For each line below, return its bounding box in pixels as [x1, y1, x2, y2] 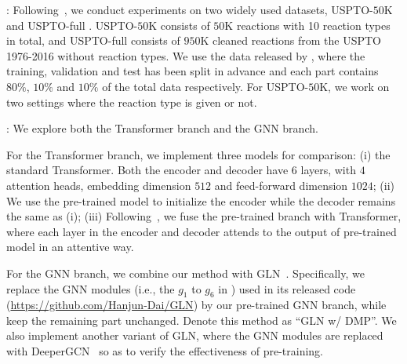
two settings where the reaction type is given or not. [6, 93, 257, 110]
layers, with [300, 162, 356, 178]
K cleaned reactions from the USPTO [200, 32, 381, 49]
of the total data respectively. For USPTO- [102, 78, 309, 94]
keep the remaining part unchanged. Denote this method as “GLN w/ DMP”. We [6, 311, 397, 328]
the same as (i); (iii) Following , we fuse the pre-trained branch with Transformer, [6, 208, 402, 224]
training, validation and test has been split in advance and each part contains [6, 63, 379, 79]
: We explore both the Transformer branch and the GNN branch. [6, 120, 318, 136]
